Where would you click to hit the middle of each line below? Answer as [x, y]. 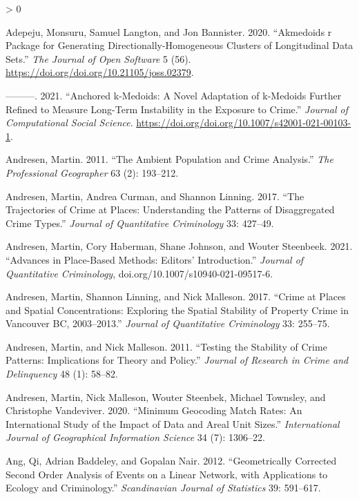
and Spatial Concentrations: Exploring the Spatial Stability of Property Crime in [177, 310]
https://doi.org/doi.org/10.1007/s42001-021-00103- [244, 123]
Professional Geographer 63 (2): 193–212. [92, 172]
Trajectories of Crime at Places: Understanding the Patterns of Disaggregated [170, 209]
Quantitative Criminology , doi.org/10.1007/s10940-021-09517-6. [139, 273]
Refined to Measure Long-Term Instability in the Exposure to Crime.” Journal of [177, 109]
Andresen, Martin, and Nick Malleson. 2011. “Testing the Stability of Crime [166, 346]
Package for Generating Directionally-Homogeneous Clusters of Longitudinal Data [179, 45]
